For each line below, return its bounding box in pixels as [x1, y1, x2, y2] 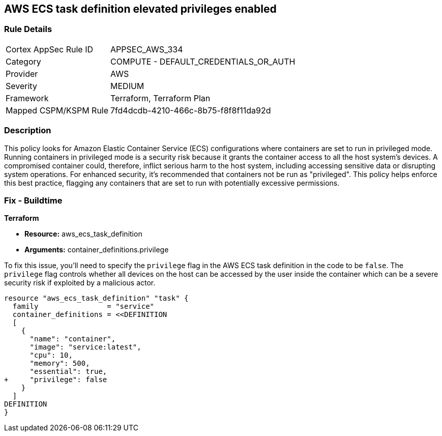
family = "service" [12, 302, 155, 311]
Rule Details [4, 24, 52, 35]
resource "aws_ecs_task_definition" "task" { [4, 294, 189, 303]
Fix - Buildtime [4, 195, 63, 206]
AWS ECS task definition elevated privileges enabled [4, 3, 277, 15]
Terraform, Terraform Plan [110, 93, 211, 103]
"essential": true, [30, 367, 107, 376]
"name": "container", [30, 335, 116, 343]
